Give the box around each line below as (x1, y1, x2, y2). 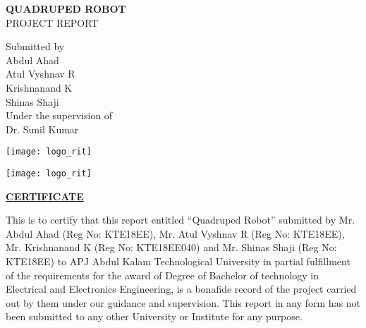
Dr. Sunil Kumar (6, 121, 79, 136)
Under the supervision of (6, 108, 113, 123)
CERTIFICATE (6, 188, 84, 203)
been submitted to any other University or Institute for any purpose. (6, 309, 303, 324)
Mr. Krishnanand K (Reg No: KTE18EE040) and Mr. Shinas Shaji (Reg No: (6, 240, 337, 255)
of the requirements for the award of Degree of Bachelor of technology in (6, 267, 319, 282)
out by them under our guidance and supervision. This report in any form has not (6, 295, 361, 310)
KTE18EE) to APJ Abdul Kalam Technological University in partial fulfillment (6, 254, 350, 269)
